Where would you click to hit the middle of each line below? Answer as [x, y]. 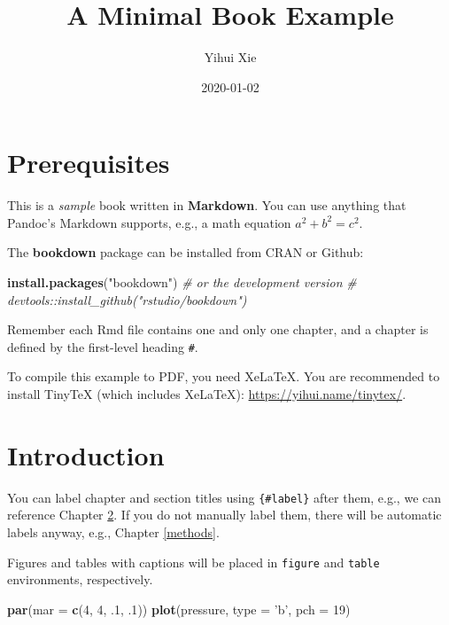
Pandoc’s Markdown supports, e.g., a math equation [149, 222]
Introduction [86, 454]
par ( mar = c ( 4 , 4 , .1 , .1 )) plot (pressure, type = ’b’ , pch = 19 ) [179, 609]
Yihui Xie [230, 57]
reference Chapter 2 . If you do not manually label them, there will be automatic [224, 515]
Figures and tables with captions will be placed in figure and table [194, 562]
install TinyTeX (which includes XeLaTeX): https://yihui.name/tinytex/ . [207, 394]
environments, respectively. [80, 579]
